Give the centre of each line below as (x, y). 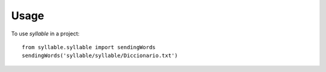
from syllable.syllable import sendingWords (89, 47)
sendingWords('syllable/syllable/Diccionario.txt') (100, 56)
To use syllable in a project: (45, 34)
